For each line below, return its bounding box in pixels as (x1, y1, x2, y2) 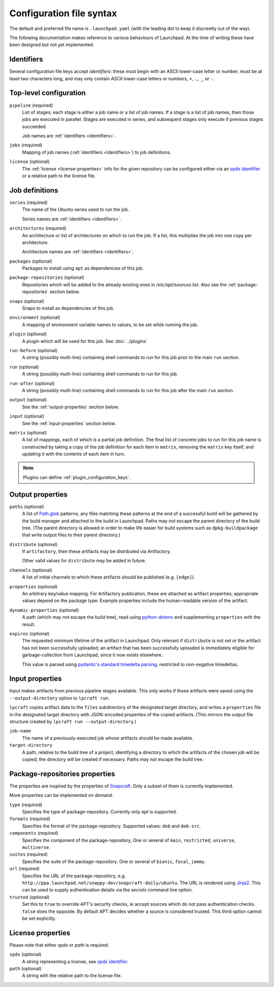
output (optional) (9, 397, 47, 403)
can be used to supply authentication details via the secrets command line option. (22, 887, 193, 893)
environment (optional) (9, 314, 60, 321)
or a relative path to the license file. (22, 173, 96, 179)
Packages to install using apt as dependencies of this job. (22, 265, 144, 271)
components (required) (9, 830, 58, 836)
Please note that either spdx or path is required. (9, 942, 109, 948)
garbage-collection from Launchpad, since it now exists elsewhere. (22, 652, 163, 658)
